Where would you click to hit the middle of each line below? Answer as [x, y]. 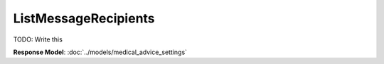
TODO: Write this [38, 39]
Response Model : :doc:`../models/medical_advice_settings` [100, 52]
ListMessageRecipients [84, 18]
